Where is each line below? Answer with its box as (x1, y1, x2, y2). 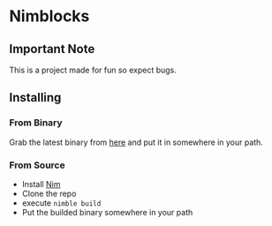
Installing (9, 90, 62, 105)
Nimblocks (9, 6, 90, 26)
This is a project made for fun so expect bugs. (9, 64, 177, 75)
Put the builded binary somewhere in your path (21, 207, 193, 217)
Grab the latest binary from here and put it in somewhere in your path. (9, 137, 263, 147)
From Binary (9, 117, 64, 129)
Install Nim (21, 178, 61, 189)
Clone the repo (21, 188, 77, 199)
